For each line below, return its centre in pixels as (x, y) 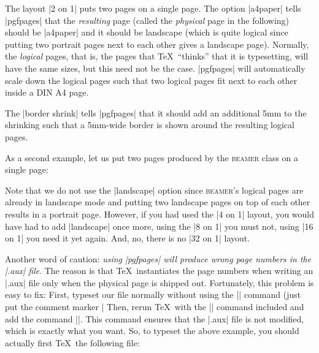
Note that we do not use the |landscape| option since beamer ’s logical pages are (154, 190)
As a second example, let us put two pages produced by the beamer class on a (152, 157)
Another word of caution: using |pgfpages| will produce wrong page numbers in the (158, 258)
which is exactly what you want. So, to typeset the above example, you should (152, 331)
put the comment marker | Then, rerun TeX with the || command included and (155, 307)
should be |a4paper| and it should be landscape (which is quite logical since (147, 32)
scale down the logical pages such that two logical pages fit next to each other (151, 80)
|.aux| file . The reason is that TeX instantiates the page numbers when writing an (159, 271)
